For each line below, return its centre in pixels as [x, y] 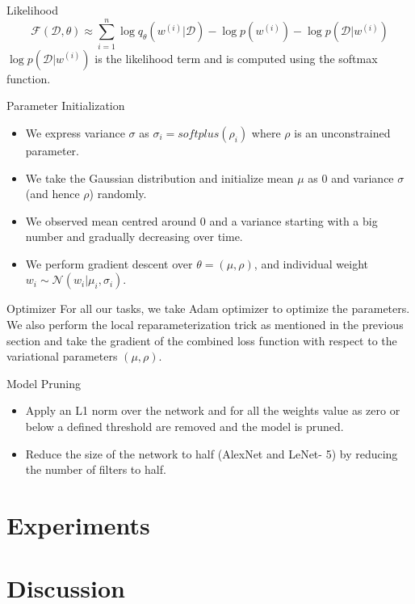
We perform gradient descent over [109, 263]
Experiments [78, 525]
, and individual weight [311, 263]
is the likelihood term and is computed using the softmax [236, 58]
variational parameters [62, 356]
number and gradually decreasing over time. [134, 237]
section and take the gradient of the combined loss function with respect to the [202, 340]
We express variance [75, 132]
